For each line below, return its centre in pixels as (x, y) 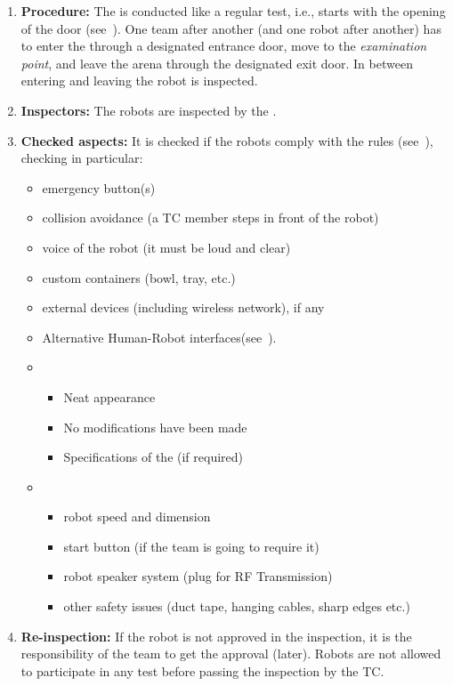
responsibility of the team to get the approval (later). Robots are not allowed (231, 654)
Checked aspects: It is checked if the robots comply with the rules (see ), (227, 140)
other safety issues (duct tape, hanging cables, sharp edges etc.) (237, 606)
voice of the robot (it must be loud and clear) (166, 247)
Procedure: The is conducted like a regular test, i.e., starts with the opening (233, 11)
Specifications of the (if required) (154, 457)
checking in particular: (82, 158)
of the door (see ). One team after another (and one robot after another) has (231, 28)
